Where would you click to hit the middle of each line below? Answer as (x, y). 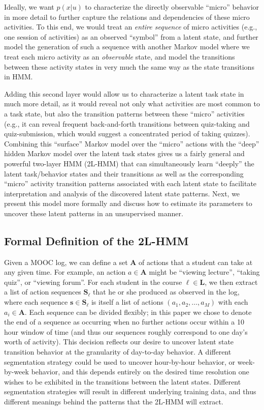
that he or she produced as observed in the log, (166, 292)
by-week (16, 372)
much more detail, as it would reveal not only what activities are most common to (132, 104)
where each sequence (36, 302)
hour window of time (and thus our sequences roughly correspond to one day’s (126, 331)
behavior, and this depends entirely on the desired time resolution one (140, 372)
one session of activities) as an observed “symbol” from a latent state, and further (131, 36)
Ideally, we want (29, 7)
